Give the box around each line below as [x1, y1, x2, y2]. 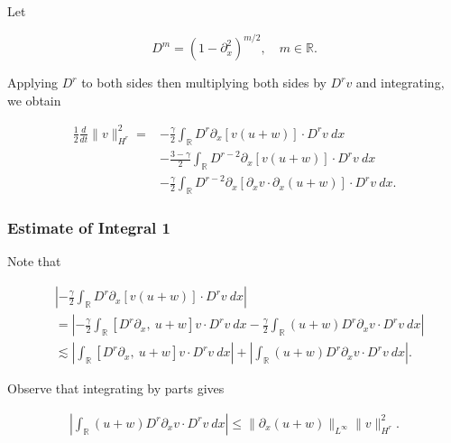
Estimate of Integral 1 [7, 217, 170, 239]
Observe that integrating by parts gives [7, 379, 225, 398]
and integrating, [355, 73, 445, 92]
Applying [7, 73, 59, 92]
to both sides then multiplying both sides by [81, 73, 327, 92]
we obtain [7, 90, 61, 109]
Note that [7, 252, 61, 271]
